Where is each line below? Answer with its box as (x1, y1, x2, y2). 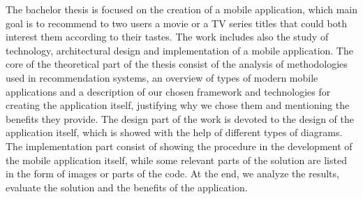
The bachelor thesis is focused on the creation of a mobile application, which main (6, 2, 357, 16)
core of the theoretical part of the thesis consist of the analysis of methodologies (6, 57, 348, 71)
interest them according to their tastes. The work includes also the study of (6, 29, 329, 44)
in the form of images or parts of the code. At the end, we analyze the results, (6, 166, 339, 181)
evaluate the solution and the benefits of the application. (6, 179, 248, 194)
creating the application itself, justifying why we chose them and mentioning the (6, 98, 350, 112)
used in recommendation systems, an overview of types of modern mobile (6, 70, 318, 84)
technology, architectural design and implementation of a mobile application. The (6, 43, 353, 57)
